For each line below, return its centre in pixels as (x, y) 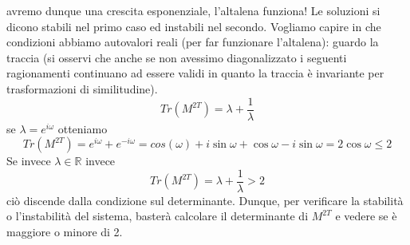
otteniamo (83, 128)
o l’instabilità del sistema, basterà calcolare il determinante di (158, 216)
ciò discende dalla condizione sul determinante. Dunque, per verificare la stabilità (205, 200)
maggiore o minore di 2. (65, 232)
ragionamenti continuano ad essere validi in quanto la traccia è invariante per (195, 73)
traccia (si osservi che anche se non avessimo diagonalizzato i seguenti (177, 57)
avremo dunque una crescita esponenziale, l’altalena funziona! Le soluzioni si (193, 10)
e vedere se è (366, 216)
